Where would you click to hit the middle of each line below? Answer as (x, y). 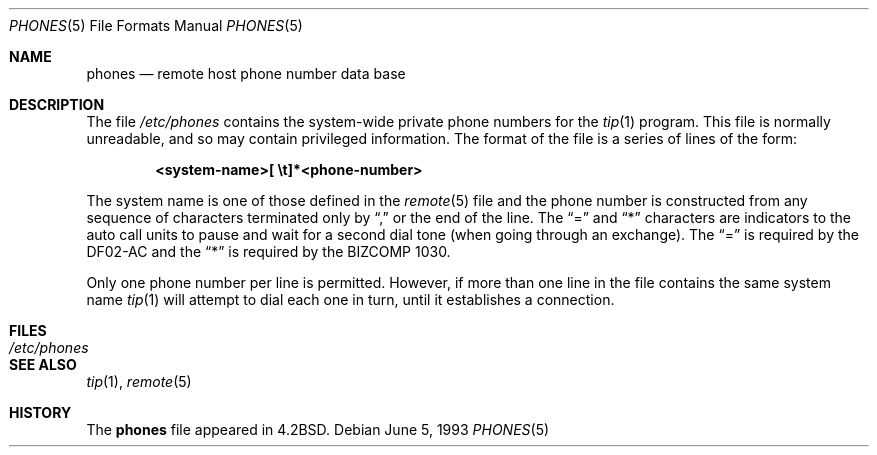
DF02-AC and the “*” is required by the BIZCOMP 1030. (268, 251)
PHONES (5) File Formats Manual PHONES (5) (156, 25)
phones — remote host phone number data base (246, 73)
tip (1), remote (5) (139, 381)
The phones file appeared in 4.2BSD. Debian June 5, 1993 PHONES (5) (318, 429)
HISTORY (40, 412)
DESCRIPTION (57, 104)
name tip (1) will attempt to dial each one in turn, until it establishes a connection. (350, 299)
